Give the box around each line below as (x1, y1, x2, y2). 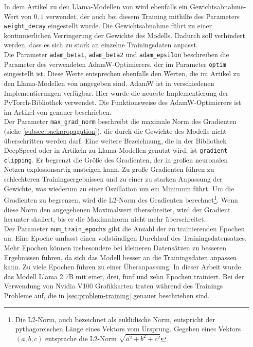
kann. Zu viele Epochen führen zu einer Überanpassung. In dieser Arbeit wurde (4, 262, 241, 272)
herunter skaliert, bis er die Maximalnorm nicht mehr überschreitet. (4, 214, 206, 224)
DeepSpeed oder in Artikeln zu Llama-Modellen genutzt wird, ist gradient (4, 145, 228, 155)
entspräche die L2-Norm (45, 333, 117, 343)
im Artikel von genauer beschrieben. (4, 106, 112, 117)
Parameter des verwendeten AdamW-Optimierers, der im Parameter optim (4, 59, 226, 69)
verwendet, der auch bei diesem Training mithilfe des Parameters (46, 11, 240, 21)
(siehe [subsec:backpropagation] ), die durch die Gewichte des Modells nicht (4, 125, 227, 136)
